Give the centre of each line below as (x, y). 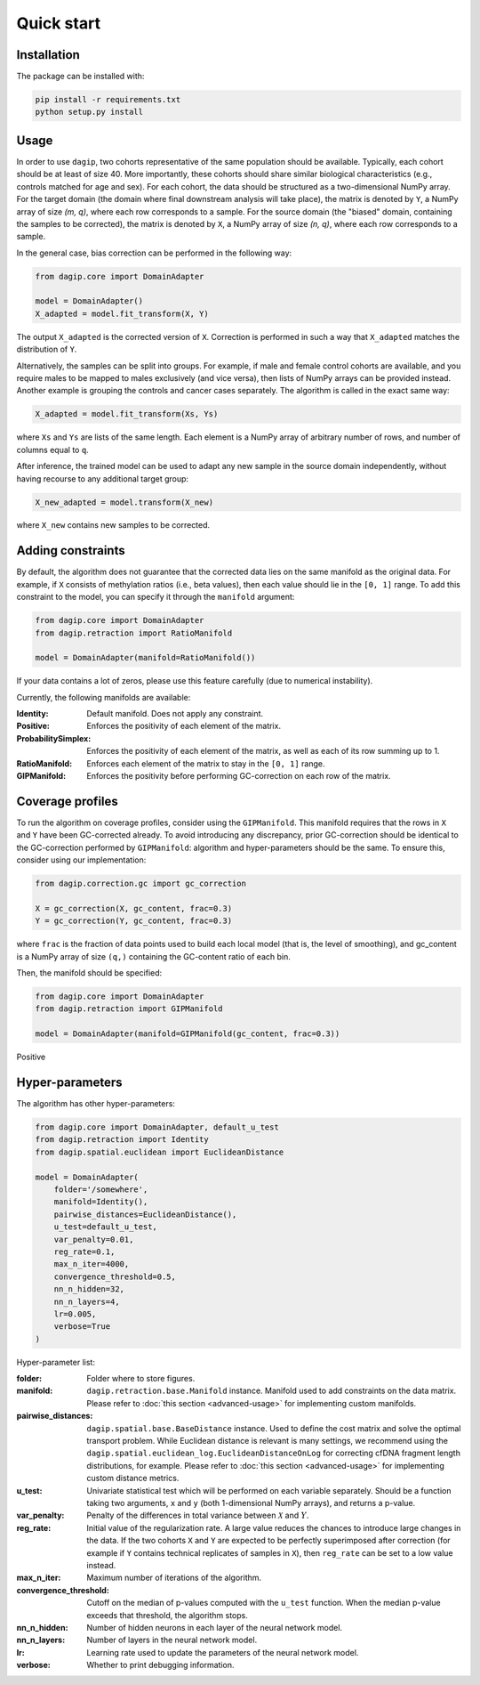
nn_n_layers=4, (87, 1301)
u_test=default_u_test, (105, 1227)
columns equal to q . (52, 450)
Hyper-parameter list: (56, 1362)
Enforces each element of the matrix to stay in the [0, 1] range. (206, 763)
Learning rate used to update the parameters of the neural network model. (223, 1652)
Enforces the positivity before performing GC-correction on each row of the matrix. (239, 776)
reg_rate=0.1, (84, 1252)
